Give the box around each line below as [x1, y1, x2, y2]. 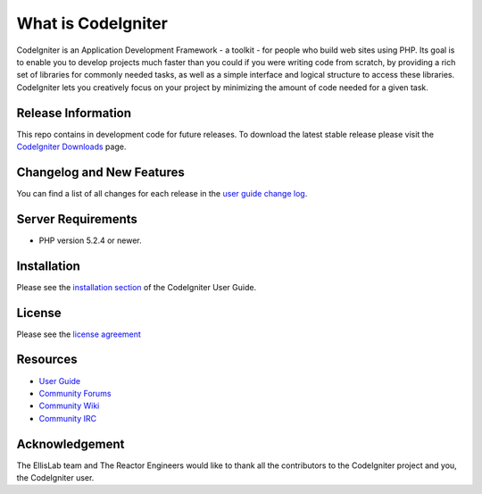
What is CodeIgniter [16, 13, 169, 33]
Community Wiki [38, 400, 100, 411]
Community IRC [38, 413, 97, 423]
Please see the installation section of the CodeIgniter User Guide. [16, 281, 257, 292]
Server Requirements [16, 211, 138, 227]
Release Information [16, 105, 132, 121]
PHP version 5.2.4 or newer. [38, 235, 142, 246]
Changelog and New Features [16, 164, 185, 180]
